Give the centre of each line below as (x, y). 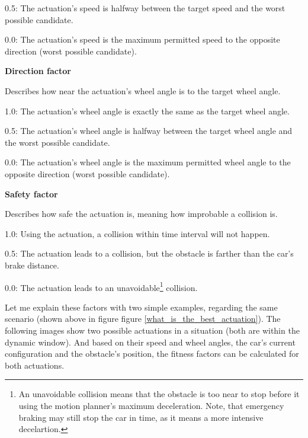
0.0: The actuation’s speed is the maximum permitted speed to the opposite (142, 39)
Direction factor (38, 71)
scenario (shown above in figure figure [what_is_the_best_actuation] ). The (143, 319)
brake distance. (32, 265)
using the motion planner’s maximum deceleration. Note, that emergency (151, 405)
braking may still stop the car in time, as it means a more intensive (141, 417)
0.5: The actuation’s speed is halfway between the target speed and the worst (145, 8)
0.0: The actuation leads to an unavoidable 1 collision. (101, 286)
